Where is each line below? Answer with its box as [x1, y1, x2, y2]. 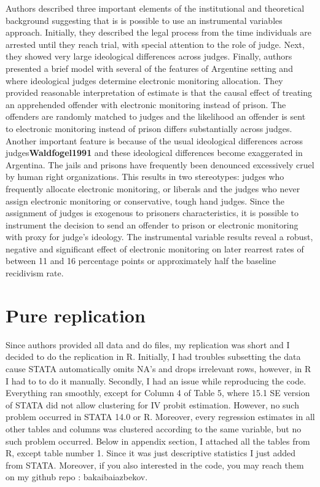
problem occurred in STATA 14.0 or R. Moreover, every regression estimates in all [6, 410, 315, 423]
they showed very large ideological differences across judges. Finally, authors [6, 50, 292, 63]
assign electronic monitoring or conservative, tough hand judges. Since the [6, 194, 284, 207]
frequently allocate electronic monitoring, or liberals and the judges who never [6, 182, 300, 195]
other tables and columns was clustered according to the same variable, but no [6, 422, 302, 435]
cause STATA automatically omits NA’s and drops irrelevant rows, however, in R [6, 362, 311, 375]
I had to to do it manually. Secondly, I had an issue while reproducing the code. [6, 374, 306, 387]
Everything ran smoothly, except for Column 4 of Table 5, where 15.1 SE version [6, 386, 310, 399]
